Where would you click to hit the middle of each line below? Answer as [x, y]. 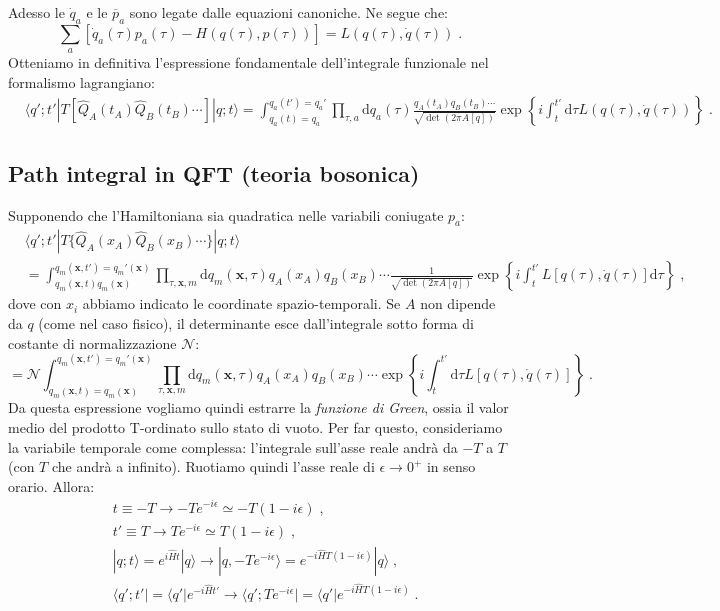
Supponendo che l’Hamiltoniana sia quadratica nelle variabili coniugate [226, 214]
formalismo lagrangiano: [81, 81]
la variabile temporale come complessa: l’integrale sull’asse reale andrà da [233, 446]
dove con [35, 303]
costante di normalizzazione [92, 342]
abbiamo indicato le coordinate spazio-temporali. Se [241, 303]
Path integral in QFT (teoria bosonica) [214, 172]
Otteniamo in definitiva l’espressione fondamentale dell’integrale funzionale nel [248, 62]
